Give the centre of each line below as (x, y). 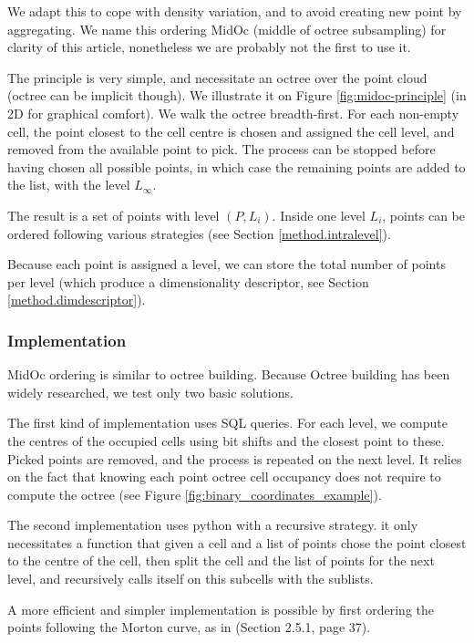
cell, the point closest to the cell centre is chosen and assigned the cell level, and (231, 131)
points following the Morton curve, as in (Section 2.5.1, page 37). (189, 627)
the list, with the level (69, 185)
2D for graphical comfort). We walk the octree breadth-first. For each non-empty (233, 113)
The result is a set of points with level (113, 215)
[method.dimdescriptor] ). (77, 300)
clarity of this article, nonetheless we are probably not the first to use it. (209, 47)
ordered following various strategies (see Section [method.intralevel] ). (199, 233)
